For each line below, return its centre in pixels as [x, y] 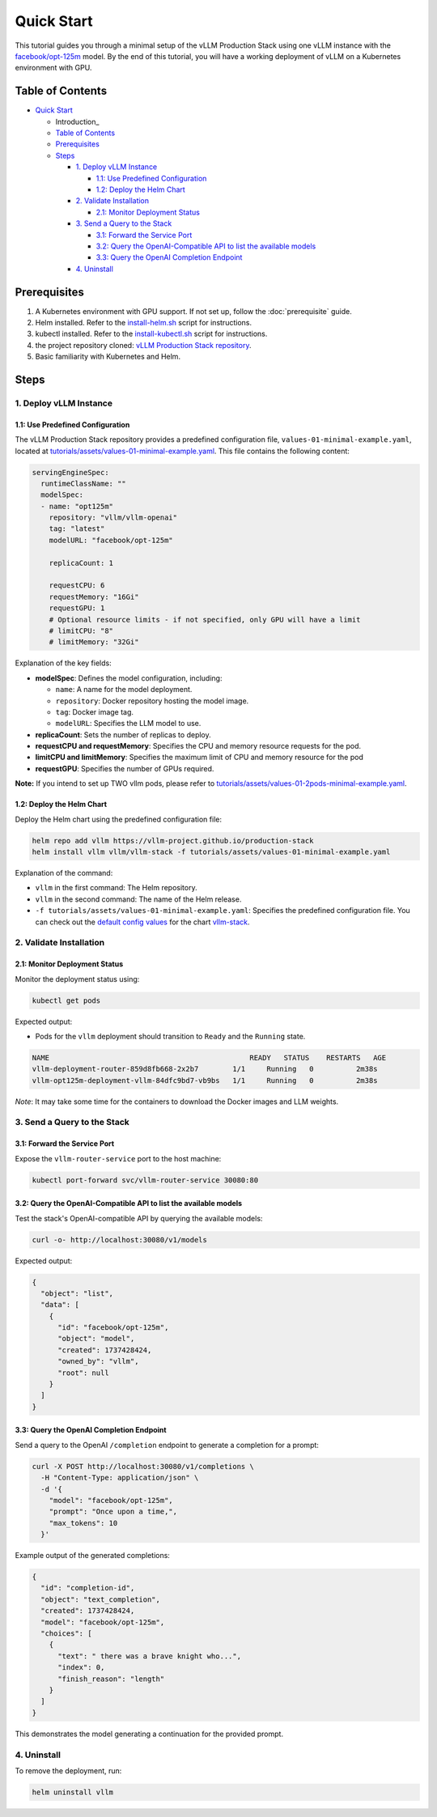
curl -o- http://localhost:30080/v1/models [120, 1240]
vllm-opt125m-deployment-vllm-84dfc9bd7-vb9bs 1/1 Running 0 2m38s [205, 1080]
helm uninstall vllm [72, 1792]
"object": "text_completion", [101, 1599]
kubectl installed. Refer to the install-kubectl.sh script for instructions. [151, 334]
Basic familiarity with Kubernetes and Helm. [108, 357]
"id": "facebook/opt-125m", [113, 1328]
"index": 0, [81, 1668]
